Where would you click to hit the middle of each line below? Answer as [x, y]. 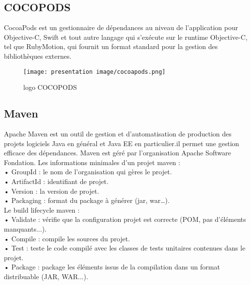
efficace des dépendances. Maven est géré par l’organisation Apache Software [118, 153]
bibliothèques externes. [38, 56]
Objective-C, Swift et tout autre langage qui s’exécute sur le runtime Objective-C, [126, 37]
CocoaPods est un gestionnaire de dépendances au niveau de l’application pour [121, 27]
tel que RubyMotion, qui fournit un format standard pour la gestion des [111, 46]
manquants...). [25, 228]
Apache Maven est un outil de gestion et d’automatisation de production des [118, 134]
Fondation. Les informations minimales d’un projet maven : [92, 162]
